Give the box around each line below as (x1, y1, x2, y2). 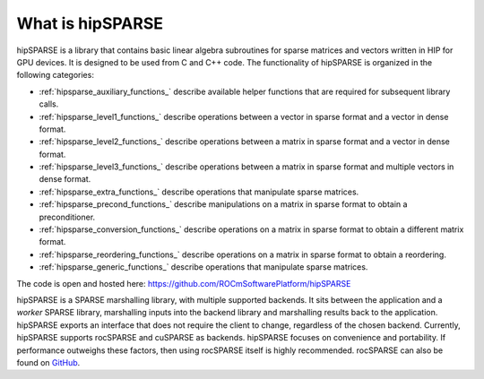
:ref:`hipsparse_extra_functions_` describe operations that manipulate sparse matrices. (39, 186, 359, 197)
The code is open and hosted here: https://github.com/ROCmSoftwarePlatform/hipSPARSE (16, 278, 351, 289)
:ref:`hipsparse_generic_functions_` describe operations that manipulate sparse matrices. (39, 262, 368, 272)
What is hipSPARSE (16, 13, 163, 33)
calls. (39, 99, 59, 109)
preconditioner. (39, 211, 96, 222)
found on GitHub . (16, 357, 81, 367)
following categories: (16, 70, 94, 81)
